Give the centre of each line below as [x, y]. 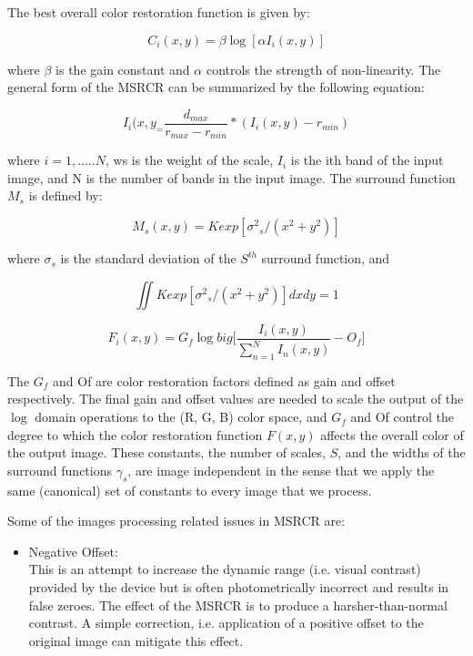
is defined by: [65, 195]
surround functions [60, 470]
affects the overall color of [392, 434]
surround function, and [326, 258]
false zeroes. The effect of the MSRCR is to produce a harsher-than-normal [238, 605]
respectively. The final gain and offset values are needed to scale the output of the [236, 399]
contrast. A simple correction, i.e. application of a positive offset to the [226, 623]
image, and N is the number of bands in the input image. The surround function [231, 177]
